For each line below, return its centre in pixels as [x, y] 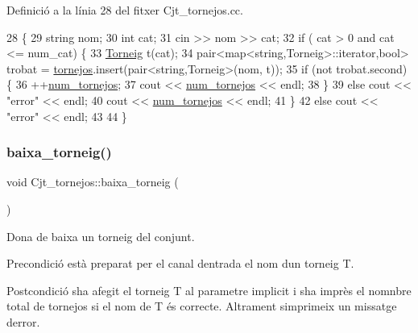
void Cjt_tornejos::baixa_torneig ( [93, 182]
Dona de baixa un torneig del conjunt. [101, 236]
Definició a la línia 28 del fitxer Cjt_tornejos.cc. [125, 10]
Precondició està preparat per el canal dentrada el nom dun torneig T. [180, 263]
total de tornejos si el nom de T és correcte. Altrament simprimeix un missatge [202, 306]
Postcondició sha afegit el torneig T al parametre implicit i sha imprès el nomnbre [209, 290]
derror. [23, 321]
